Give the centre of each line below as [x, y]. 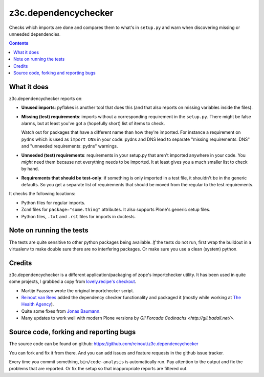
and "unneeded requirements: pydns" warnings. [70, 146]
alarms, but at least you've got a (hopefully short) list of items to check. [93, 123]
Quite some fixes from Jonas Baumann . [61, 311]
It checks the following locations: [42, 194]
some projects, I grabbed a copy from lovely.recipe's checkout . [73, 281]
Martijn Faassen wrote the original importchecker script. [78, 290]
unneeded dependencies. [35, 34]
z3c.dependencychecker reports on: [46, 99]
